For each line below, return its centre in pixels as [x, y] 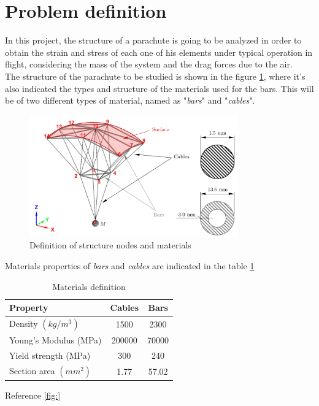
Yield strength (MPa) [50, 355]
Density [24, 323]
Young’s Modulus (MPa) [56, 340]
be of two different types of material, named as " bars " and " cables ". [130, 100]
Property [29, 308]
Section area [32, 370]
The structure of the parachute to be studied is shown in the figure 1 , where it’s [155, 76]
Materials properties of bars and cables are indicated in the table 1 [130, 265]
